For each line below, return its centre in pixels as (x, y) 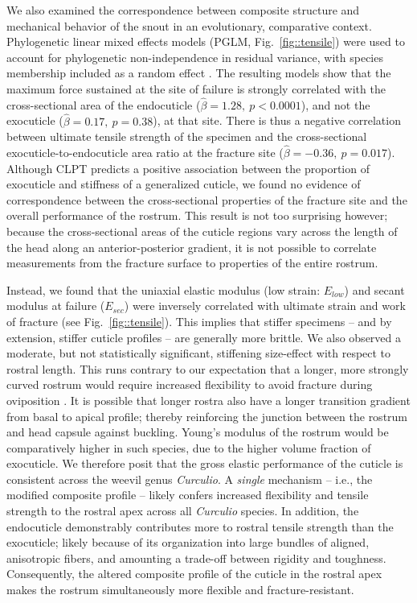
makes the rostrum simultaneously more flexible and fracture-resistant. (180, 590)
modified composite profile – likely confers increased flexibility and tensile (188, 495)
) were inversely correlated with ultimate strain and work (265, 306)
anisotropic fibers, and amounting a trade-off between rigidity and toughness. (196, 558)
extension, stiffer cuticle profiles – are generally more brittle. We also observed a (204, 337)
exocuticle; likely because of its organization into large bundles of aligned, (188, 542)
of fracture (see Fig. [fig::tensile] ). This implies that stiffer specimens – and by (199, 321)
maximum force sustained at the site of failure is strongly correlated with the (196, 88)
